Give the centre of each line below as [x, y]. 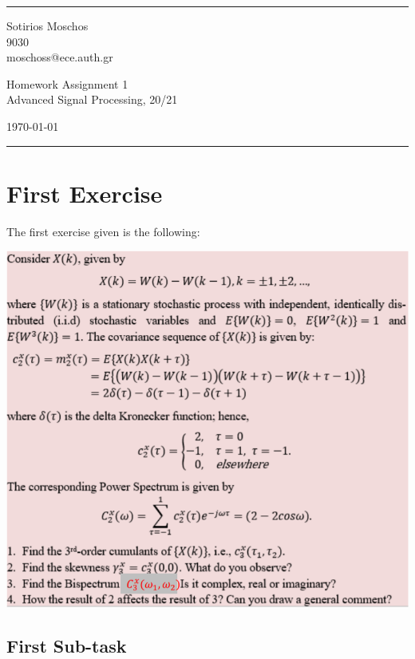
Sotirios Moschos [47, 26]
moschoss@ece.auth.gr [60, 57]
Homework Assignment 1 [67, 83]
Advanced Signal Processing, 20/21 [92, 99]
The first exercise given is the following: [103, 231]
